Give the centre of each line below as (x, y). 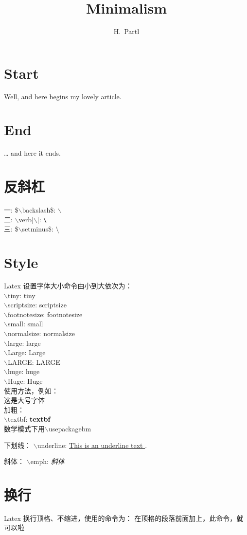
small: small (25, 324)
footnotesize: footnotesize (45, 314)
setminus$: (38, 229)
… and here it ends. (32, 153)
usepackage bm (70, 428)
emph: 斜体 (47, 461)
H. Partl (126, 31)
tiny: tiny (21, 295)
